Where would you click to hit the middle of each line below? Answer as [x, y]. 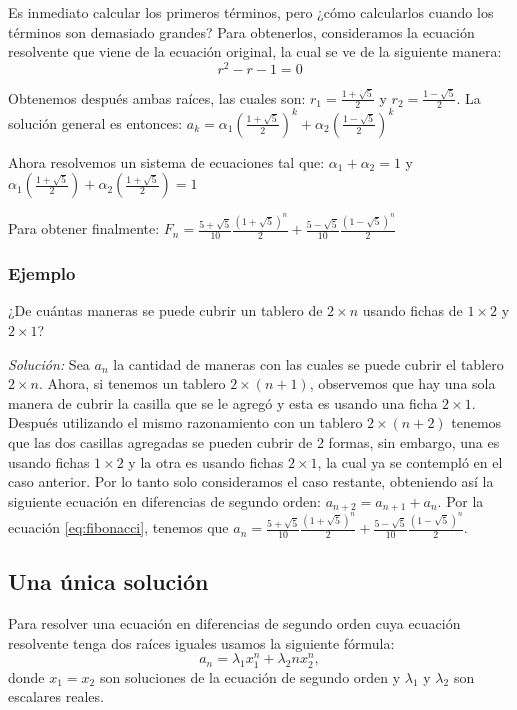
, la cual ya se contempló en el [410, 461]
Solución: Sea [49, 363]
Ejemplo [42, 273]
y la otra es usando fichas [206, 461]
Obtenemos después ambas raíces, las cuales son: [157, 97]
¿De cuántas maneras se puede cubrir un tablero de [165, 310]
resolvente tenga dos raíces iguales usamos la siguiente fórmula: [201, 642]
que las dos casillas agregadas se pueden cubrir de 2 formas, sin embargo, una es [254, 441]
